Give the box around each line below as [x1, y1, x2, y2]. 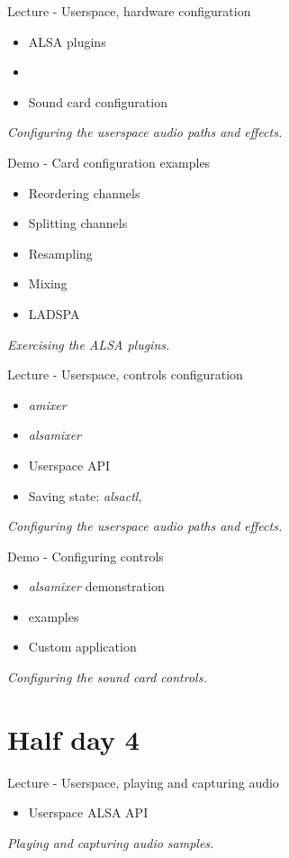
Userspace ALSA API [28, 803, 149, 822]
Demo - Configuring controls [7, 546, 164, 565]
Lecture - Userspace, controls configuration [7, 365, 243, 384]
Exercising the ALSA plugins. [7, 334, 170, 353]
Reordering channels [28, 183, 140, 202]
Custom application [28, 637, 137, 656]
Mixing [28, 274, 68, 293]
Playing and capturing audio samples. [7, 833, 214, 852]
